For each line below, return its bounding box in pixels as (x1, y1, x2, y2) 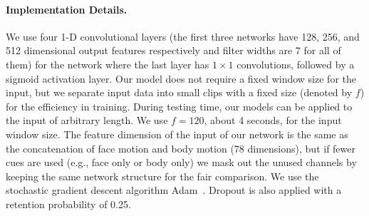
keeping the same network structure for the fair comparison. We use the (6, 168, 319, 183)
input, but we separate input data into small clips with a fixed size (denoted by (6, 85, 353, 100)
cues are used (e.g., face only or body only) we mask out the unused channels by (6, 155, 357, 170)
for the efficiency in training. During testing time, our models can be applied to (6, 98, 353, 113)
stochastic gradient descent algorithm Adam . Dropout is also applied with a (6, 182, 342, 197)
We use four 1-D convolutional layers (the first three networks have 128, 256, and (6, 29, 360, 43)
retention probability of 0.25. (6, 196, 131, 211)
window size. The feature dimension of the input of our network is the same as (6, 126, 348, 141)
